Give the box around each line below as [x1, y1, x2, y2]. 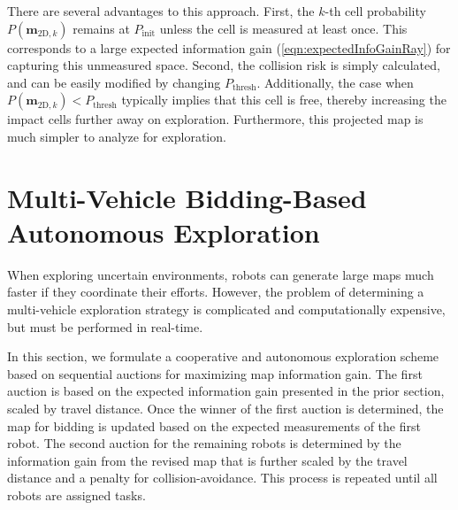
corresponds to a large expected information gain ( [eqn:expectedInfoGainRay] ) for [7, 38, 451, 57]
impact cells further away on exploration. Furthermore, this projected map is [7, 110, 424, 128]
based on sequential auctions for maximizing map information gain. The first [7, 364, 423, 382]
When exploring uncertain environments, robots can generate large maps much [7, 265, 434, 283]
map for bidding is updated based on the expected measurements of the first [7, 416, 421, 435]
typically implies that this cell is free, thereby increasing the [121, 90, 447, 109]
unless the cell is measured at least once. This [159, 19, 408, 37]
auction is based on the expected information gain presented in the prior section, [7, 382, 445, 400]
